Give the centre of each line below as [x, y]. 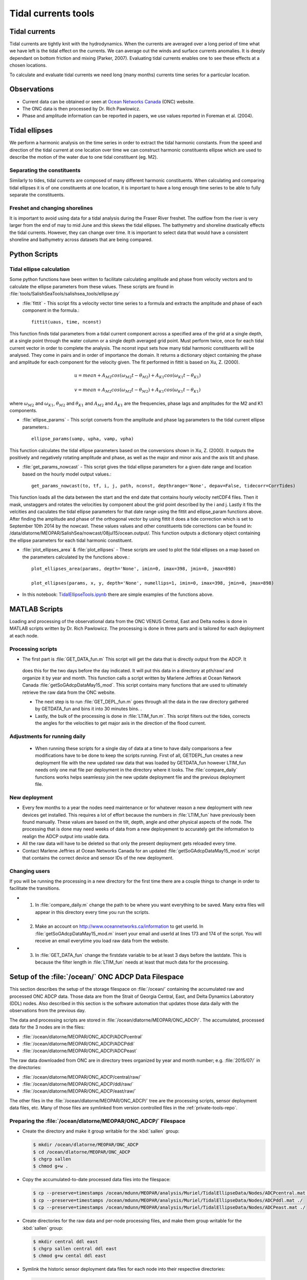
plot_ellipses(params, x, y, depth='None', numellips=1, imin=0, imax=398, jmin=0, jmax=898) [153, 583]
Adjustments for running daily [48, 736]
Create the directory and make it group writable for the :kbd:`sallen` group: [101, 1131]
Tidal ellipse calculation [40, 269]
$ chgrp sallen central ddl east [75, 1249]
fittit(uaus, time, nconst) [67, 322]
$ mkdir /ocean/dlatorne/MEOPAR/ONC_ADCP [86, 1145]
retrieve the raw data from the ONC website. [69, 692]
